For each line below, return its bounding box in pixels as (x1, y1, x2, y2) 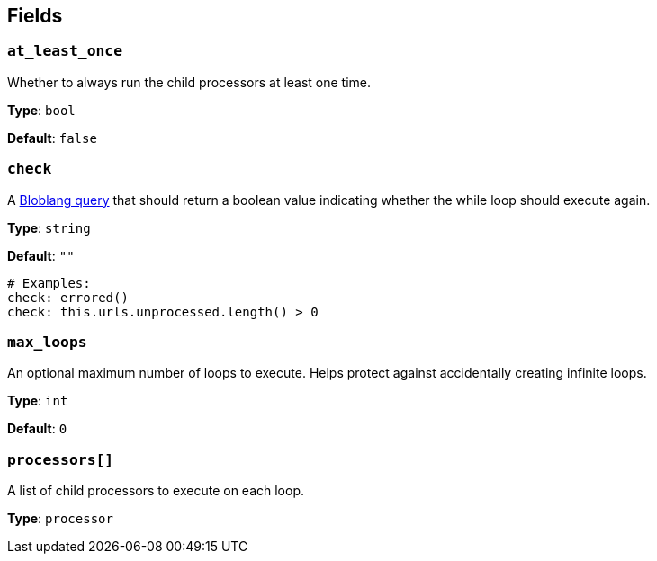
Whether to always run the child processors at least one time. (7, 74, 372, 90)
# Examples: (7, 275, 91, 290)
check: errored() (7, 289, 129, 305)
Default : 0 (7, 421, 67, 437)
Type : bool (7, 102, 76, 118)
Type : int (7, 393, 68, 409)
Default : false (7, 129, 97, 146)
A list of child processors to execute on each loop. (7, 483, 304, 499)
